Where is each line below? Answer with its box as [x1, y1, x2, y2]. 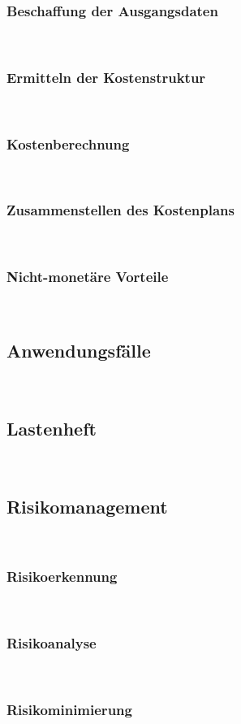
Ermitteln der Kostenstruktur [6, 67, 206, 87]
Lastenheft [6, 416, 97, 441]
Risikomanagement [6, 494, 168, 519]
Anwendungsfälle [6, 338, 151, 363]
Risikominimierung [6, 700, 132, 719]
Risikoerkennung [6, 566, 118, 587]
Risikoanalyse [6, 633, 97, 653]
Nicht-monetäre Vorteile [6, 267, 169, 287]
